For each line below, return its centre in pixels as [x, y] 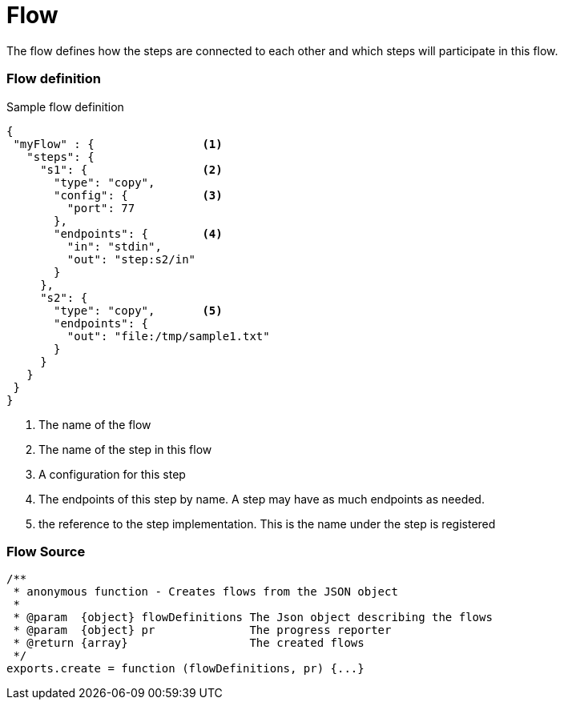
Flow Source [46, 551]
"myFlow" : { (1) [118, 144]
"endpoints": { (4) [138, 233]
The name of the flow [95, 424]
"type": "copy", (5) [138, 310]
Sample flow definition [65, 106]
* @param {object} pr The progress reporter [202, 630]
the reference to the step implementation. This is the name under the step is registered [267, 523]
